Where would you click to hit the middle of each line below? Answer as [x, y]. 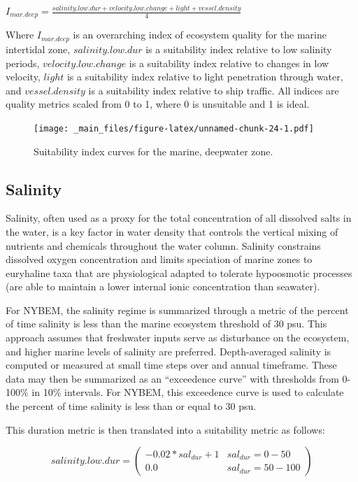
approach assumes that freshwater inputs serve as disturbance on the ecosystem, [178, 338]
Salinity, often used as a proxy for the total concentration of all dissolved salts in [179, 218]
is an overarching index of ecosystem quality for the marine [200, 35]
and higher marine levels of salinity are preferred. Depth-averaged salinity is [169, 351]
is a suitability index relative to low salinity [239, 49]
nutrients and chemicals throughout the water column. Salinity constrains [163, 245]
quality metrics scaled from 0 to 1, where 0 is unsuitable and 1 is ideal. [158, 104]
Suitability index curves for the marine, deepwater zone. [153, 151]
